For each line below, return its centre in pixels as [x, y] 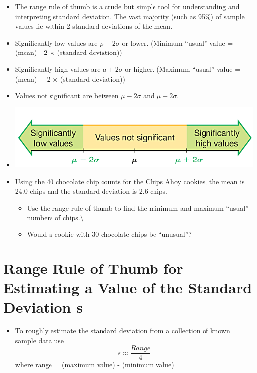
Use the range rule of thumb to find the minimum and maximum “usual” [138, 207]
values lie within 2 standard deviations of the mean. [94, 26]
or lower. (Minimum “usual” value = [178, 42]
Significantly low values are [56, 42]
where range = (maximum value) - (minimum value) [95, 364]
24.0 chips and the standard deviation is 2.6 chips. [91, 191]
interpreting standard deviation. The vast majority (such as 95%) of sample [130, 16]
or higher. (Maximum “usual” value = [183, 69]
